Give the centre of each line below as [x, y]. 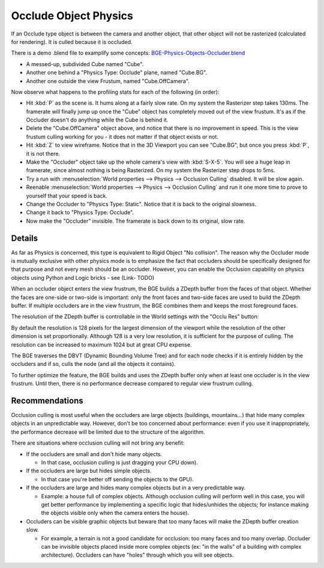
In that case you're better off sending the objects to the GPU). [118, 479]
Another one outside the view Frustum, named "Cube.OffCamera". [108, 81]
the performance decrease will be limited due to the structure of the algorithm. [108, 432]
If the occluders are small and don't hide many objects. [94, 454]
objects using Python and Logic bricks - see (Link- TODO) [83, 277]
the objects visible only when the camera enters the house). [115, 513]
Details [25, 238]
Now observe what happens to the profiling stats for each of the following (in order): [115, 92]
